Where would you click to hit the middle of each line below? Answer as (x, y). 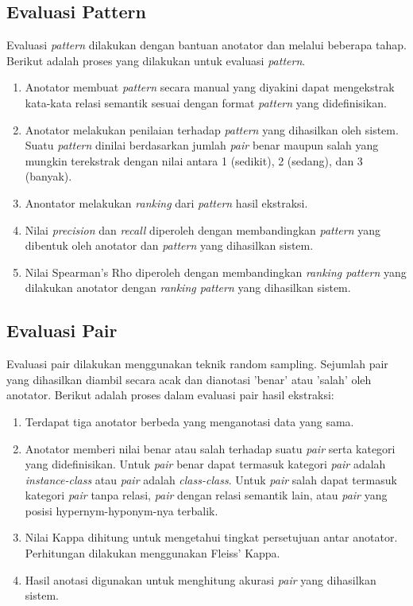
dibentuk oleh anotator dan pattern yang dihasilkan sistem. (169, 245)
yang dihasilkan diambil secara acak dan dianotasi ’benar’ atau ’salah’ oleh (189, 379)
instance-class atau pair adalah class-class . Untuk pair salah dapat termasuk (211, 479)
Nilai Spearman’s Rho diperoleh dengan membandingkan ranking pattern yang (216, 272)
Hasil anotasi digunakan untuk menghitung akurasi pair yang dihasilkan (201, 579)
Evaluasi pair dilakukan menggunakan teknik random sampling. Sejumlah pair (197, 364)
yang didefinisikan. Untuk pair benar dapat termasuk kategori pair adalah (205, 464)
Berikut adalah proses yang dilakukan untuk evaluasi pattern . (156, 60)
